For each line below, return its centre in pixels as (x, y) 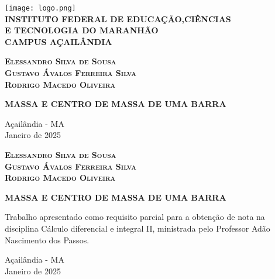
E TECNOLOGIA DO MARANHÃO (82, 30)
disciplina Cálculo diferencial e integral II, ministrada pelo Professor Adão (137, 228)
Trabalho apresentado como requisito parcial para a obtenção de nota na (135, 217)
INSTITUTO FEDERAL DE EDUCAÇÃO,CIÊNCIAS (118, 18)
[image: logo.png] (40, 8)
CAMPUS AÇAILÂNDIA (59, 41)
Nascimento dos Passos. (47, 240)
